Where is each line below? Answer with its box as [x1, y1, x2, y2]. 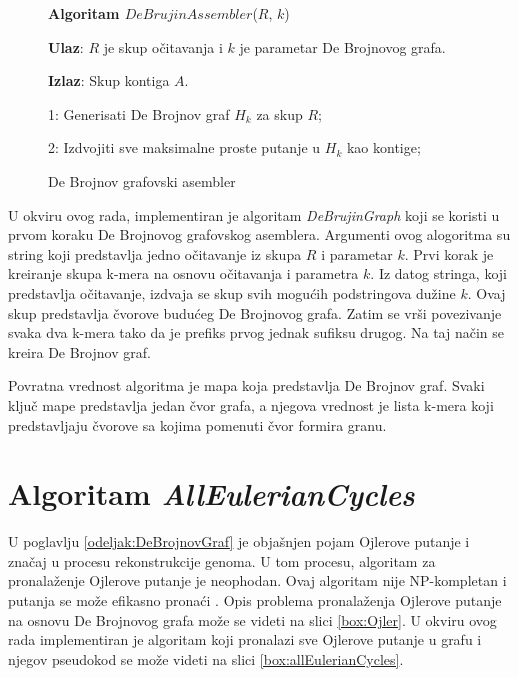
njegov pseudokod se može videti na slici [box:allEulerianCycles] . [8, 648, 404, 669]
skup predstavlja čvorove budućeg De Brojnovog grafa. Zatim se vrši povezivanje [8, 302, 502, 323]
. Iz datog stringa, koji [370, 263, 507, 284]
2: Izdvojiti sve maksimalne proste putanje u [48, 137, 321, 158]
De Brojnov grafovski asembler [48, 170, 236, 191]
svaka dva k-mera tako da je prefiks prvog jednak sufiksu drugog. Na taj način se [8, 322, 504, 343]
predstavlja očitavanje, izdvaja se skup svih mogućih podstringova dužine [8, 282, 456, 303]
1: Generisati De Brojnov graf [48, 103, 230, 124]
